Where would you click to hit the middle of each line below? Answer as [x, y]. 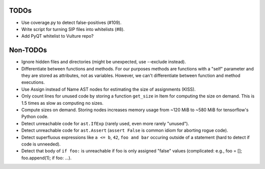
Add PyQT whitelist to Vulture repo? [57, 36]
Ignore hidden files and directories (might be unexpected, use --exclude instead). [104, 62]
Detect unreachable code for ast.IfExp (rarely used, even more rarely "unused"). [105, 123]
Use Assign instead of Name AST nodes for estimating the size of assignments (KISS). [108, 89]
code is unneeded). [41, 144]
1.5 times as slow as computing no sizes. [62, 103]
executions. [33, 82]
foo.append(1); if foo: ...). [46, 158]
